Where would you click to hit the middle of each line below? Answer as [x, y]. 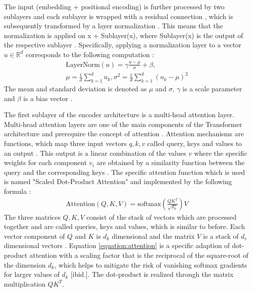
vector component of [34, 236]
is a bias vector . [48, 98]
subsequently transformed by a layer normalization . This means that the [114, 26]
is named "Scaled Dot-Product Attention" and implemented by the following [118, 181]
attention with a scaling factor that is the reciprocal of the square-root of [139, 255]
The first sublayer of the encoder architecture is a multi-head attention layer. [119, 115]
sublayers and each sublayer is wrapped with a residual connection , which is [119, 16]
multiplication [25, 283]
